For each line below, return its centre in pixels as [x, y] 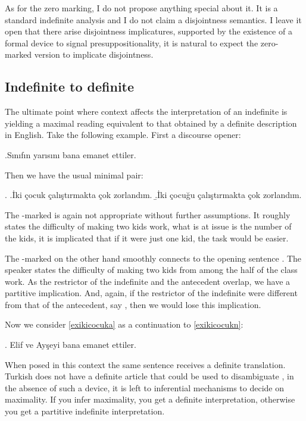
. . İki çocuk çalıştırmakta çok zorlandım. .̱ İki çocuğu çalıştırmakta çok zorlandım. [153, 195]
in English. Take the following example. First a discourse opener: [123, 135]
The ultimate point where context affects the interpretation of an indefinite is [146, 111]
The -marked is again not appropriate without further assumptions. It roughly [148, 214]
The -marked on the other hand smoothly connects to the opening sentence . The [153, 258]
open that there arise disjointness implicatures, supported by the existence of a [149, 31]
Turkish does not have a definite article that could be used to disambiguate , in [149, 376]
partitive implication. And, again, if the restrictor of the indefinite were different [151, 293]
